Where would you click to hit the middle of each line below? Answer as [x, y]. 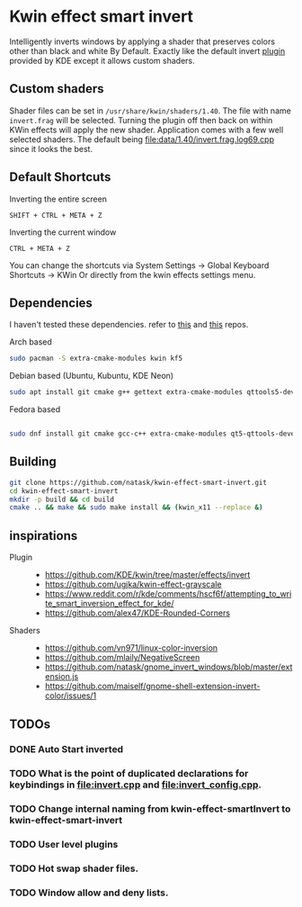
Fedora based [35, 409]
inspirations [44, 536]
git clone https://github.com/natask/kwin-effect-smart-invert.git [138, 482]
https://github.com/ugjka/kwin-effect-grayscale [133, 584]
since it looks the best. [51, 148]
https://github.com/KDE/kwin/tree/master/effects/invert [147, 575]
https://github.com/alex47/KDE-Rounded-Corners [138, 613]
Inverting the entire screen [58, 199]
